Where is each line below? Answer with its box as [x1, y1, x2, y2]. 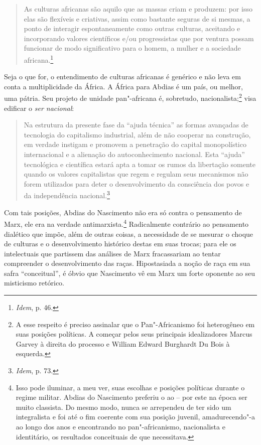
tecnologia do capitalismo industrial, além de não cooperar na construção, [24, 129, 251, 139]
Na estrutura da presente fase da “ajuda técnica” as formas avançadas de [24, 119, 248, 130]
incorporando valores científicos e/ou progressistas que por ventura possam [24, 33, 254, 43]
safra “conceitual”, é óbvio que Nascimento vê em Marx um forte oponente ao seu [4, 267, 255, 278]
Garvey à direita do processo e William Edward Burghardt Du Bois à [16, 338, 230, 349]
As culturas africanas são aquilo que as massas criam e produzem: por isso [24, 4, 252, 14]
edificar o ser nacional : [4, 102, 74, 113]
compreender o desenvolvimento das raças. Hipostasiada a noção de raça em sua [4, 258, 250, 268]
